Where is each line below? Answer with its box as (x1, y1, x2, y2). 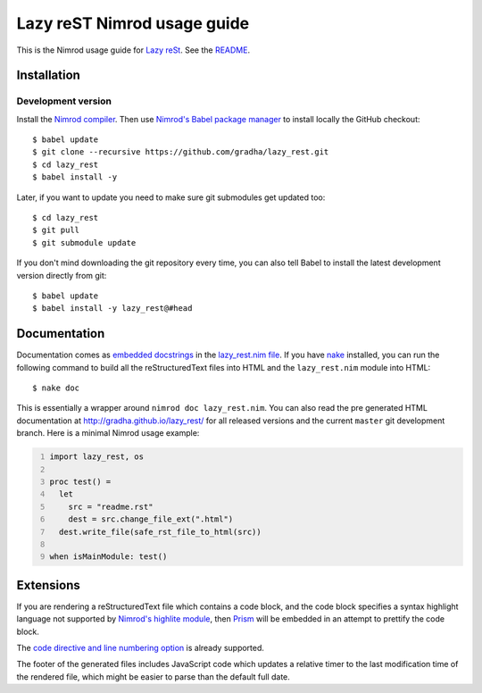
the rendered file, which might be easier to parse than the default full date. (16, 671, 290, 682)
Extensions (16, 577, 80, 593)
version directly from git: (16, 270, 107, 280)
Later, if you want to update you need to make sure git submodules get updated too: (16, 192, 326, 203)
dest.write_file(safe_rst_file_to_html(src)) (58, 527, 262, 537)
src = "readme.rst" (68, 501, 154, 512)
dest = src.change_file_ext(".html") (68, 514, 234, 524)
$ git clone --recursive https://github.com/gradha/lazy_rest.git (32, 147, 329, 157)
